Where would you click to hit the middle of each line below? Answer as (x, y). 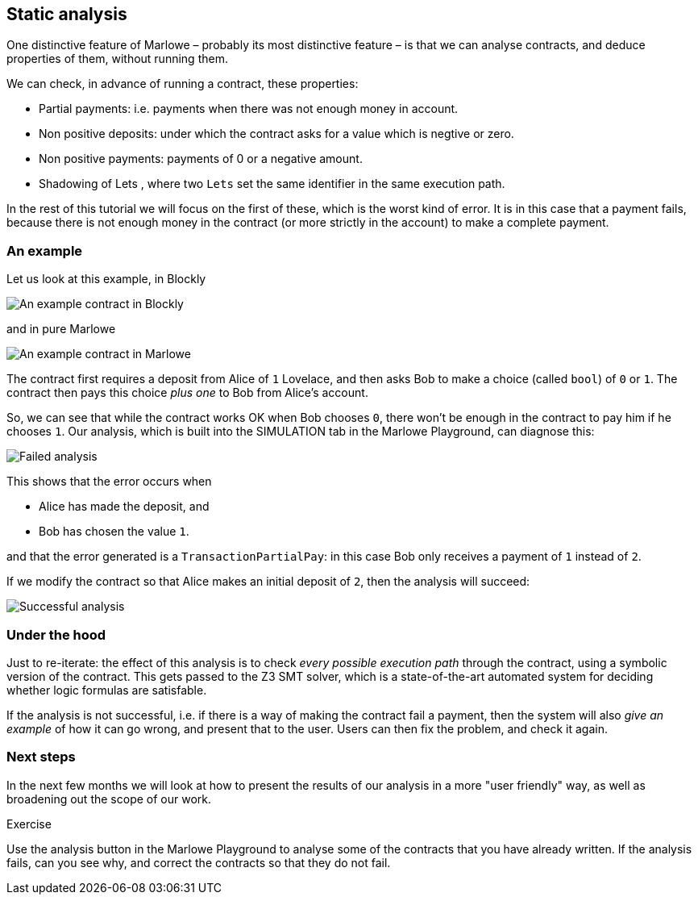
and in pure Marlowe (61, 329)
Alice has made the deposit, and (124, 507)
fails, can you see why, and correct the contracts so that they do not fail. (199, 862)
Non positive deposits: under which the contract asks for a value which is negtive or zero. (276, 134)
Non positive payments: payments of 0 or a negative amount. (201, 159)
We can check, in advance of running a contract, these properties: (183, 84)
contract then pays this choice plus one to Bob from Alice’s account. (187, 393)
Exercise (29, 824)
